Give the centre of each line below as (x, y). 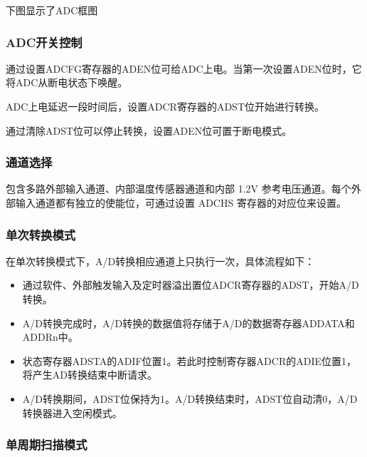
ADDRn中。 (50, 337)
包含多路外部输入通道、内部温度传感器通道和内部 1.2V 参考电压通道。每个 (179, 189)
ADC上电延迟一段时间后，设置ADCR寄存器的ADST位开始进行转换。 (165, 106)
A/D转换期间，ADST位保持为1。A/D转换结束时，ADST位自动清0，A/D (190, 398)
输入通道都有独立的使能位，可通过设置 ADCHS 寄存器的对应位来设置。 (181, 202)
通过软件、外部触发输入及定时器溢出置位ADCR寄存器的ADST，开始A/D (191, 285)
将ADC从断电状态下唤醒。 (67, 82)
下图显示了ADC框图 (52, 10)
